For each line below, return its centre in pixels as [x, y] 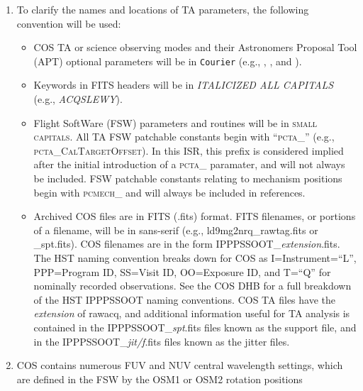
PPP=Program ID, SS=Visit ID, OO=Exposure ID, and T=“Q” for [182, 271]
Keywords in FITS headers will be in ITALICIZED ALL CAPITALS [184, 85]
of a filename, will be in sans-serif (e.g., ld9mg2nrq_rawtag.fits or [176, 230]
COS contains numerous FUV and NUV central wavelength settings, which [180, 365]
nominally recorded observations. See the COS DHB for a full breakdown [192, 286]
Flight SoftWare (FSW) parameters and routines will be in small [175, 122]
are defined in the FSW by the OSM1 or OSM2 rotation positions [160, 379]
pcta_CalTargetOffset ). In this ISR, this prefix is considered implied [189, 150]
